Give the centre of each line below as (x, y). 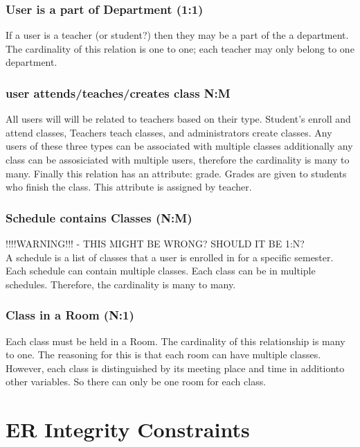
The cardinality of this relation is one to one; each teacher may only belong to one (180, 48)
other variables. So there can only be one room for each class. (136, 382)
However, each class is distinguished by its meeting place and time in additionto (175, 368)
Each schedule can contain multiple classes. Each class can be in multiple (161, 271)
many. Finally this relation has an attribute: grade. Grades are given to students (176, 173)
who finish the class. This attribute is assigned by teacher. (129, 187)
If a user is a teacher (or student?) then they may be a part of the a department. (177, 35)
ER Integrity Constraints (128, 429)
